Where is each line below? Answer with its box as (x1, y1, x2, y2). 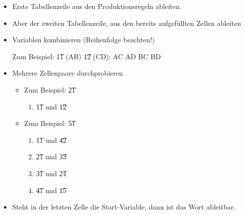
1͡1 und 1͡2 (36, 101, 67, 111)
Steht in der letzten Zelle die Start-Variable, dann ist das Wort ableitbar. (12, 202, 236, 212)
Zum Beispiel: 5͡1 (24, 118, 76, 128)
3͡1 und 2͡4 (36, 168, 67, 178)
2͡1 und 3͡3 (36, 151, 67, 162)
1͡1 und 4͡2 (36, 134, 67, 145)
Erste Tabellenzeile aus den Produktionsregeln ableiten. (12, 1, 182, 11)
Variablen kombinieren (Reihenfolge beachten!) (12, 34, 155, 45)
